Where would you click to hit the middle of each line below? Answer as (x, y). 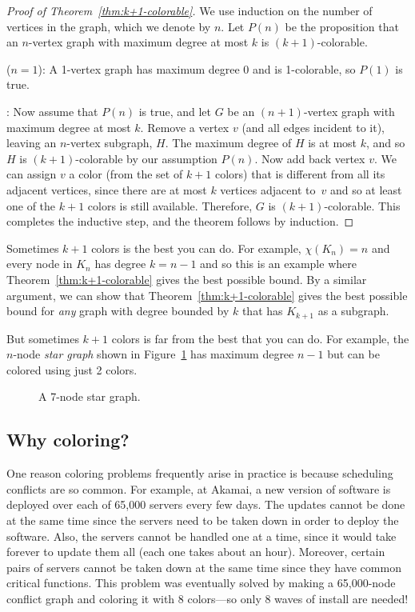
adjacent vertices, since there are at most (107, 189)
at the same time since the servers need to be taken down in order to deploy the (203, 520)
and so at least (366, 189)
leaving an (32, 143)
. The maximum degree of (228, 143)
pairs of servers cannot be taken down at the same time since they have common (204, 567)
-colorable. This (362, 205)
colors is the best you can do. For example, (196, 248)
